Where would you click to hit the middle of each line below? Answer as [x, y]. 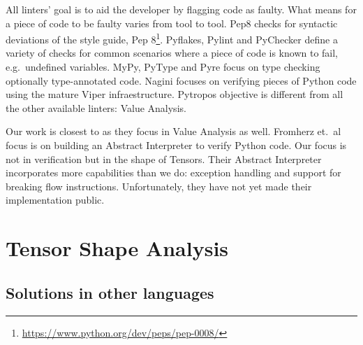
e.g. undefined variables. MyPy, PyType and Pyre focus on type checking [163, 67]
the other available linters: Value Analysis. [96, 107]
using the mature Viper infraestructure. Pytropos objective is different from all [175, 94]
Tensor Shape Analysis [117, 248]
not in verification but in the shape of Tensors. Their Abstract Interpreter [164, 159]
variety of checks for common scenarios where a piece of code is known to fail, [172, 53]
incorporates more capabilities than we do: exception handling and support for [173, 172]
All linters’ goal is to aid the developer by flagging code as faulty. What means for [181, 9]
